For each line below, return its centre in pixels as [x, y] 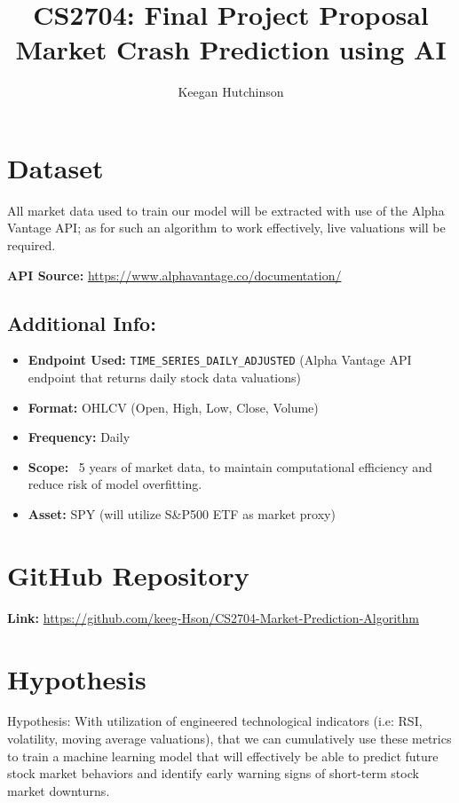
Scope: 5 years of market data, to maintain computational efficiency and [230, 466]
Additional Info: [82, 323]
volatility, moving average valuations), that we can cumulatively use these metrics [229, 739]
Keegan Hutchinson [231, 92]
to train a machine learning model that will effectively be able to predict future [223, 756]
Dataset [55, 167]
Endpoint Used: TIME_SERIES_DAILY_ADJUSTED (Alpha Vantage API [220, 360]
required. [32, 245]
